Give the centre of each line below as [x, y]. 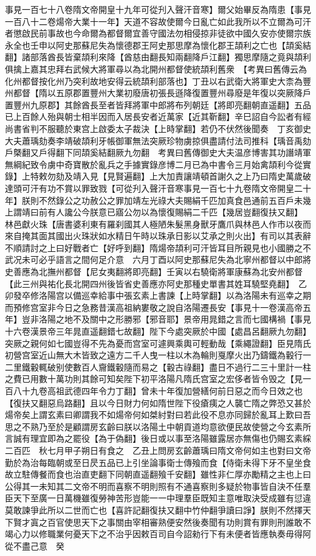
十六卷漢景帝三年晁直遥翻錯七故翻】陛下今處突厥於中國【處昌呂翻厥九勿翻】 [158, 331]
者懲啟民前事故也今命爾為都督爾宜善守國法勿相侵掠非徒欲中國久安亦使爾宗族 [158, 33]
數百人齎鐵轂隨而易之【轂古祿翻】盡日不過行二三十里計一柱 [192, 367]
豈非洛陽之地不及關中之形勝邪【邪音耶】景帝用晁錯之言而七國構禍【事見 [166, 319]
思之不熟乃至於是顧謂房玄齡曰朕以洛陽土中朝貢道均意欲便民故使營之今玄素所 [158, 426]
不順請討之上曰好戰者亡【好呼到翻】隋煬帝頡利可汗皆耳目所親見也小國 [145, 247]
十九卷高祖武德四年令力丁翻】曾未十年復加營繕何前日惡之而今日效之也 [162, 391]
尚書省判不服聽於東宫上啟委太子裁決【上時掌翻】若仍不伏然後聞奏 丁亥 [149, 128]
